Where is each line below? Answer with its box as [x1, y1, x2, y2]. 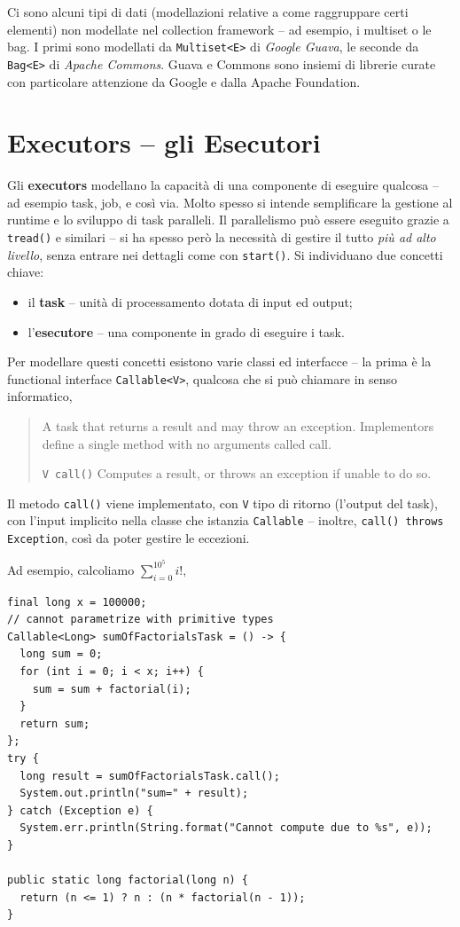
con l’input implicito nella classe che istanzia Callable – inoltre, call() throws [7, 511, 444, 530]
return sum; [19, 717, 90, 730]
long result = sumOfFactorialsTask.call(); [19, 769, 280, 782]
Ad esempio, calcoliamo [7, 560, 135, 578]
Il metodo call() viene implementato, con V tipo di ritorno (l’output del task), [7, 493, 438, 512]
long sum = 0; [19, 648, 103, 661]
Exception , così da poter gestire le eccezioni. [7, 529, 250, 547]
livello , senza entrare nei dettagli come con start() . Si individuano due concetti [7, 245, 443, 263]
